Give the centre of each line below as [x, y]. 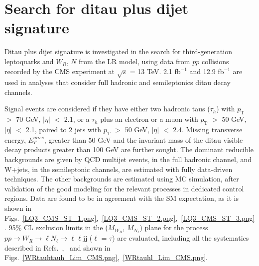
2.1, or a [77, 119]
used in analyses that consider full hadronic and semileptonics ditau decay [118, 82]
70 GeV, [28, 119]
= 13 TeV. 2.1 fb [155, 71]
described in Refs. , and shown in [58, 247]
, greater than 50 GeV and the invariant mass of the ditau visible [143, 139]
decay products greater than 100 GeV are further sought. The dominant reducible [129, 149]
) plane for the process [174, 227]
